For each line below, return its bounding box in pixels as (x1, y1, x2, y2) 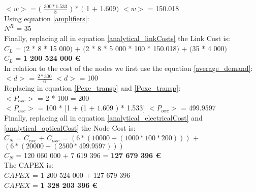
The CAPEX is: (4, 160, 53, 170)
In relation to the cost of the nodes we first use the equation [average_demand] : (4, 62, 253, 73)
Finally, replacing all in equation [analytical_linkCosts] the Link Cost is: (4, 33, 230, 44)
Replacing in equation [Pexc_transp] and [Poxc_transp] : (4, 83, 181, 93)
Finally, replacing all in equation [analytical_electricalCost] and (4, 112, 203, 123)
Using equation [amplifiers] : (4, 13, 89, 23)
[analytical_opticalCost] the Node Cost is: (4, 122, 136, 133)
